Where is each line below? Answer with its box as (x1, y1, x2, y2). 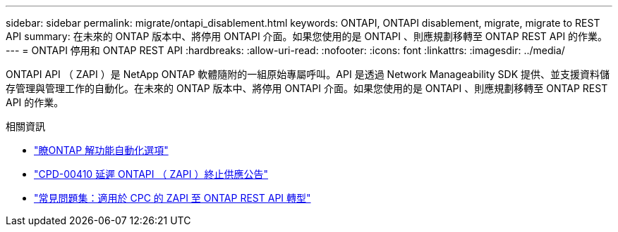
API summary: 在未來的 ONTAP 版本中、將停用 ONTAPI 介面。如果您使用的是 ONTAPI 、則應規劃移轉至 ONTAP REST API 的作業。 (6, 30, 608, 42)
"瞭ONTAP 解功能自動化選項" (34, 144, 169, 156)
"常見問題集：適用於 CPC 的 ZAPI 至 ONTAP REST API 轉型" (34, 192, 311, 204)
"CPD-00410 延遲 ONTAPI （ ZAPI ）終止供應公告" (34, 168, 269, 180)
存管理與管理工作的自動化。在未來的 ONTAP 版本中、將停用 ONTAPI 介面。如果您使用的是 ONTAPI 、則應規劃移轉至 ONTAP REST (6, 82, 608, 94)
